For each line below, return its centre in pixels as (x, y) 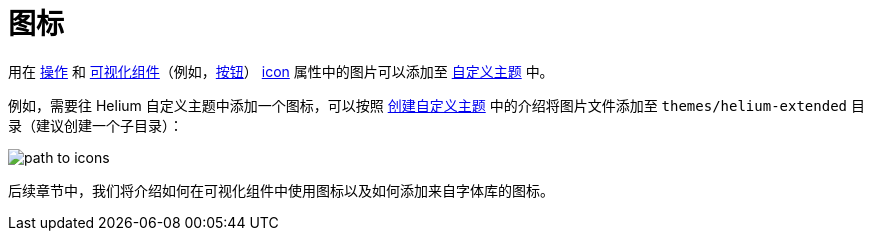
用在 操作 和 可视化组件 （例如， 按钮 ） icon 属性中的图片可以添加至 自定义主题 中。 (281, 71)
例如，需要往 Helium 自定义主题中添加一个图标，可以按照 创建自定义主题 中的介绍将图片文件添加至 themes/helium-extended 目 (436, 105)
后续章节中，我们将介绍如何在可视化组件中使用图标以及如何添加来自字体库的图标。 (281, 190)
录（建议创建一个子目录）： (95, 125)
